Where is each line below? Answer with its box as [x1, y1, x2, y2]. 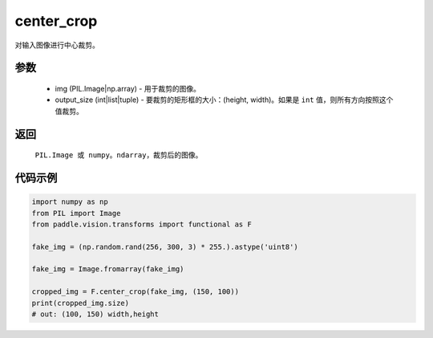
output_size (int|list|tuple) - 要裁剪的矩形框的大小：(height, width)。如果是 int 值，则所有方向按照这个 [55, 95, 394, 104]
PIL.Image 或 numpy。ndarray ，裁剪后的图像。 [34, 150, 203, 160]
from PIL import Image [31, 209, 121, 218]
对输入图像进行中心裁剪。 [14, 40, 99, 50]
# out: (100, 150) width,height [31, 310, 160, 319]
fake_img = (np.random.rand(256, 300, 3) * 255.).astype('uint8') [31, 242, 298, 251]
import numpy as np [31, 198, 108, 206]
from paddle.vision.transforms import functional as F [31, 219, 252, 229]
